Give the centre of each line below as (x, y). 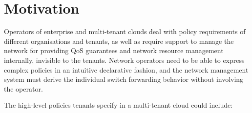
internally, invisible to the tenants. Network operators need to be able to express (124, 60)
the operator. (23, 88)
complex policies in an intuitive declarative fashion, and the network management (126, 69)
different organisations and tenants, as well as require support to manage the (119, 41)
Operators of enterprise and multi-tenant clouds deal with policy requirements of (125, 31)
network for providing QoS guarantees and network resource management (114, 50)
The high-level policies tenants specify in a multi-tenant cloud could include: (118, 105)
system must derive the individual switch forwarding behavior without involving (124, 79)
